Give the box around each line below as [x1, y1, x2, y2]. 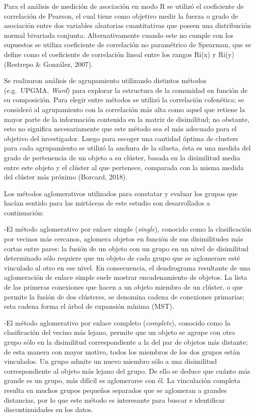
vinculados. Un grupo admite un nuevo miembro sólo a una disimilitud [4, 356, 217, 366]
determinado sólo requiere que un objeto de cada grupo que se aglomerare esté [4, 253, 240, 263]
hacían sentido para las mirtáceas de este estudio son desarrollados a [4, 198, 210, 208]
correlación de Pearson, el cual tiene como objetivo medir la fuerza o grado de [4, 10, 238, 21]
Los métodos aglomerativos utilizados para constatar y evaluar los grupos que [4, 188, 238, 198]
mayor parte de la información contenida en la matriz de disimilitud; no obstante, [4, 114, 250, 124]
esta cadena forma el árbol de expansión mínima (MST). [4, 301, 174, 311]
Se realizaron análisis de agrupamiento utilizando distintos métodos [4, 75, 207, 86]
